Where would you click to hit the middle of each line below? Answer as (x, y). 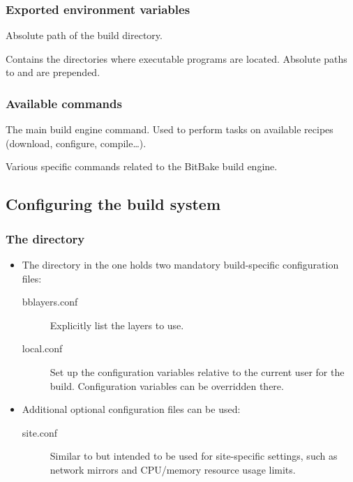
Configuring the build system (113, 204)
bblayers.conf (50, 302)
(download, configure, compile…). (76, 143)
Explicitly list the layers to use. (117, 325)
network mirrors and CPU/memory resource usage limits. (173, 469)
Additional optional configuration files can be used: (131, 409)
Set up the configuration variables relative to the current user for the (197, 371)
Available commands (64, 103)
